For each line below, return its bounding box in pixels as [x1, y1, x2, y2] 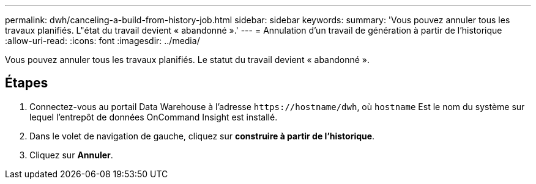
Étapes [5, 75, 48, 91]
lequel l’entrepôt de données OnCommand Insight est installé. [29, 111, 278, 122]
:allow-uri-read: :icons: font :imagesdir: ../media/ [5, 35, 200, 46]
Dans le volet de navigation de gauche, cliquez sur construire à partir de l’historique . [29, 130, 375, 141]
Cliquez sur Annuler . [29, 149, 113, 160]
